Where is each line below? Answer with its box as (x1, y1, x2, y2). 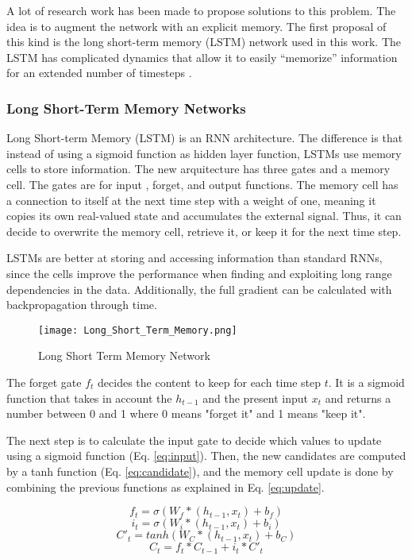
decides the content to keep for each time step (98, 373, 321, 390)
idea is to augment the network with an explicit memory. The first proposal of (6, 17, 387, 34)
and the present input (202, 389, 308, 406)
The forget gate (6, 373, 82, 390)
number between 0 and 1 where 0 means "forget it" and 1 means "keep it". (6, 405, 366, 422)
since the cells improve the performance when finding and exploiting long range (6, 265, 392, 281)
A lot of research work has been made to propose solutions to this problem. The (6, 2, 396, 18)
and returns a (325, 389, 391, 406)
